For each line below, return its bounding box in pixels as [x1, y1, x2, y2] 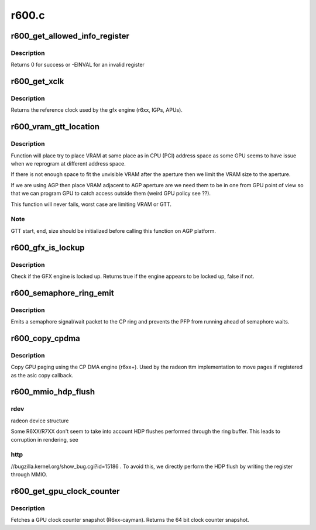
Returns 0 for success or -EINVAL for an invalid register [11, 61, 145, 68]
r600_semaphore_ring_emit [11, 288, 114, 298]
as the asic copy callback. [11, 371, 74, 378]
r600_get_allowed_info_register [11, 31, 130, 41]
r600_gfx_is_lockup [11, 243, 85, 253]
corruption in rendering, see [11, 436, 78, 443]
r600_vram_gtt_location [11, 122, 99, 132]
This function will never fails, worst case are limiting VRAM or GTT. [11, 201, 172, 208]
